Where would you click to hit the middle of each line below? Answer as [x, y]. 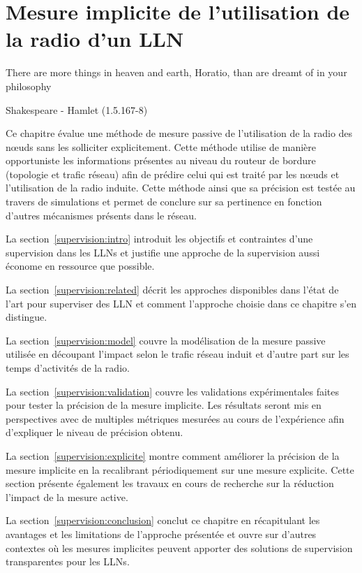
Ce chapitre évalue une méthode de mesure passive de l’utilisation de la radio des [179, 133]
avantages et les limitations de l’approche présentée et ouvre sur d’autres [161, 534]
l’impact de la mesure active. [67, 496]
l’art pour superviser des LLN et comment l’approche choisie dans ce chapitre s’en [181, 303]
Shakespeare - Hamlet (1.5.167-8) [77, 109]
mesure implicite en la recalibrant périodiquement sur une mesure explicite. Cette [180, 469]
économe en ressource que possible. [80, 266]
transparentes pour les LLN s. [68, 561]
